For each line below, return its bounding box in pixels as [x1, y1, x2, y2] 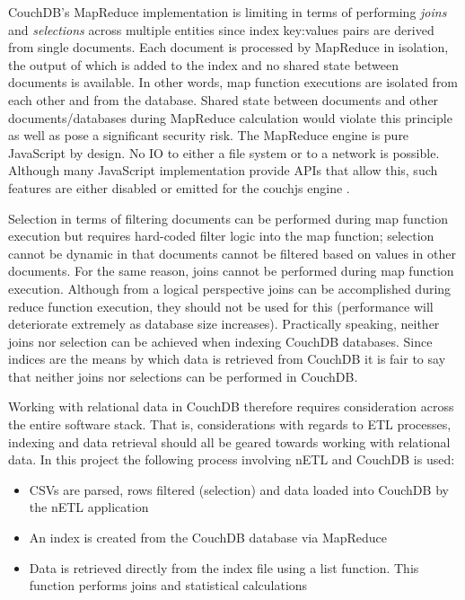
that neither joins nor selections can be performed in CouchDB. [8, 366, 358, 385]
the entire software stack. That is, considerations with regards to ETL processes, [8, 415, 452, 434]
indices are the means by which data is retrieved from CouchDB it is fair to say [8, 349, 446, 368]
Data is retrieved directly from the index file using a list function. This [29, 558, 419, 577]
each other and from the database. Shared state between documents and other [8, 90, 439, 109]
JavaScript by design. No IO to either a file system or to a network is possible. [8, 143, 440, 162]
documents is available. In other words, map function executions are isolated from [8, 73, 459, 92]
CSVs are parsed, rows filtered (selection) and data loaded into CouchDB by [29, 480, 449, 499]
